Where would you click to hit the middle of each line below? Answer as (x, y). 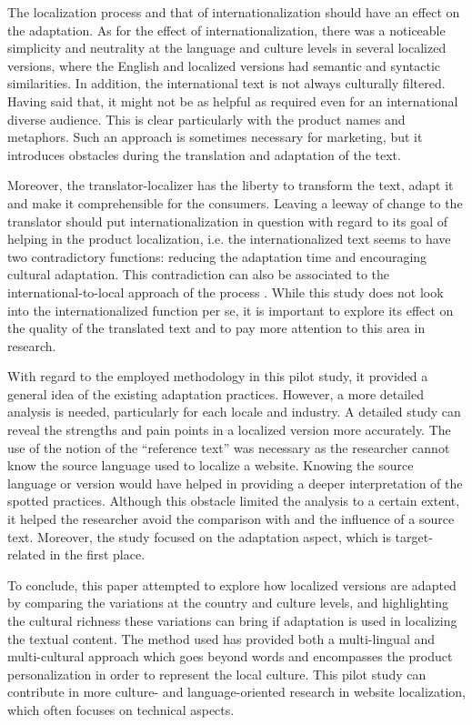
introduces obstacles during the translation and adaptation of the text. (204, 154)
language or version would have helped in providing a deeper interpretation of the (235, 483)
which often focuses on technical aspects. (121, 709)
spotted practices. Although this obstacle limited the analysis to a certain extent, (234, 501)
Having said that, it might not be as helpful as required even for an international (233, 101)
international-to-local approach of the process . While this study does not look (226, 292)
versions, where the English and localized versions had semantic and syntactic (224, 65)
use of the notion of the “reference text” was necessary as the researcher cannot (229, 447)
